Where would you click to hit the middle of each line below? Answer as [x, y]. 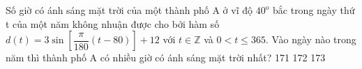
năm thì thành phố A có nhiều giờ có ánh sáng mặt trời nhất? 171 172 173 [166, 58]
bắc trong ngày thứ [314, 10]
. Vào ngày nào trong [311, 39]
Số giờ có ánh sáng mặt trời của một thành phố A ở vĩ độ [129, 10]
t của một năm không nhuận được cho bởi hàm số [113, 23]
